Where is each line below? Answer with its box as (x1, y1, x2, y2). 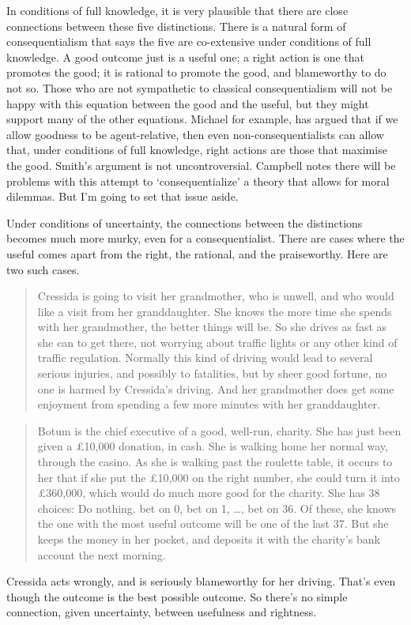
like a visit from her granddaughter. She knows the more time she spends (37, 303, 392, 319)
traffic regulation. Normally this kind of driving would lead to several (37, 349, 373, 366)
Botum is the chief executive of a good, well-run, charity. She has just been (37, 422, 402, 439)
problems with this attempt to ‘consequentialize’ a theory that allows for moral (6, 172, 390, 189)
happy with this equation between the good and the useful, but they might (6, 95, 369, 111)
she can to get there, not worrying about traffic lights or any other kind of (37, 333, 398, 350)
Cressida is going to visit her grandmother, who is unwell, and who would (37, 288, 394, 304)
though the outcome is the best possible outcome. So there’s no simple (6, 588, 348, 604)
